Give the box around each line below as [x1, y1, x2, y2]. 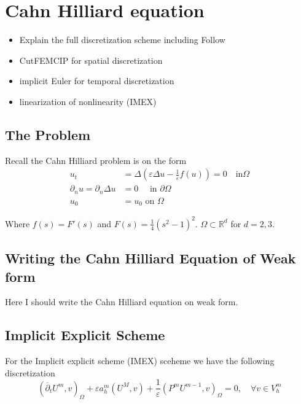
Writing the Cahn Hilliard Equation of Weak [5, 249, 296, 268]
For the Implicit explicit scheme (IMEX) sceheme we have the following [5, 354, 275, 367]
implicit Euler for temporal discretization [19, 74, 174, 87]
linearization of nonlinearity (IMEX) [19, 95, 157, 107]
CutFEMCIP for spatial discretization [19, 53, 163, 66]
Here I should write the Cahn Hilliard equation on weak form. [5, 295, 238, 308]
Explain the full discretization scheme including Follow [19, 33, 225, 46]
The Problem [5, 125, 91, 144]
